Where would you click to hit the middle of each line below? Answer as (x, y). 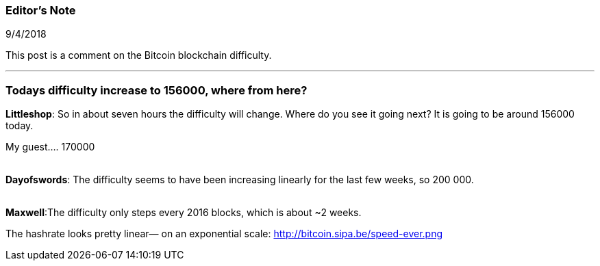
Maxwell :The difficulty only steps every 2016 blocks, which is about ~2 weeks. (184, 213)
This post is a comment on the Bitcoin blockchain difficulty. (139, 55)
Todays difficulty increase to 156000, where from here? (157, 90)
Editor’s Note (41, 10)
